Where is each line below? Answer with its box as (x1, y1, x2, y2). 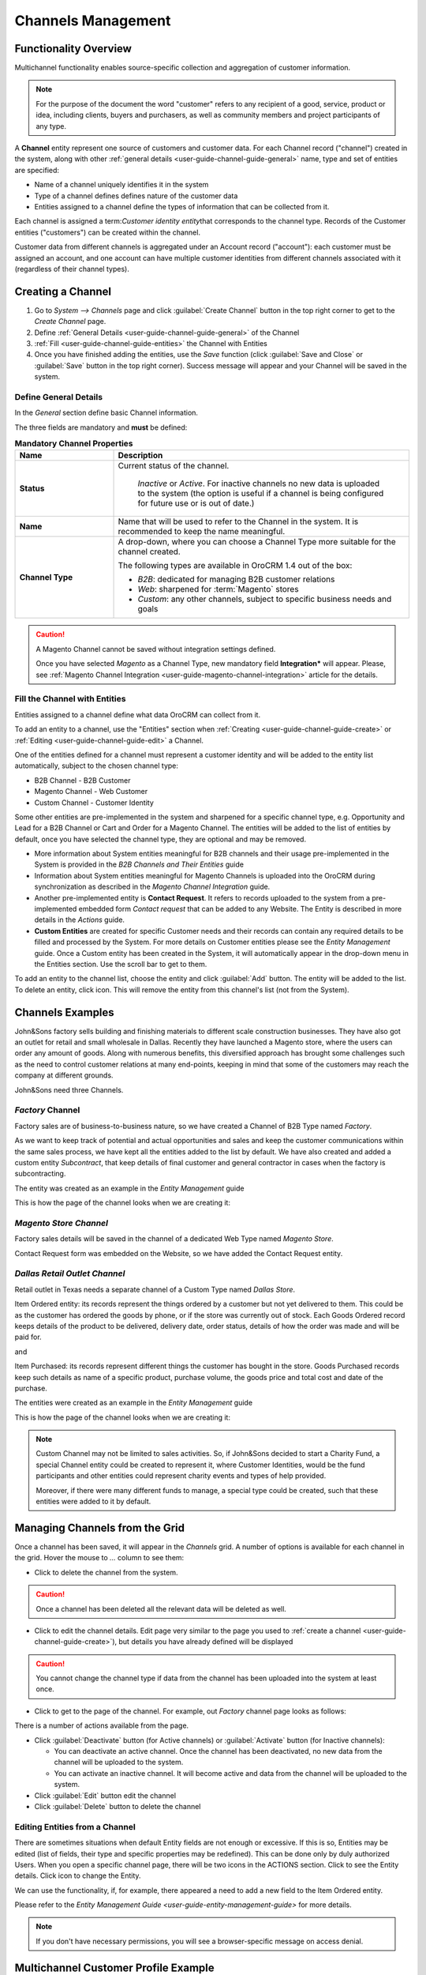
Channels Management (14, 12, 171, 29)
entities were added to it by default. (35, 1497, 151, 1507)
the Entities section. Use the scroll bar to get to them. (34, 959, 207, 969)
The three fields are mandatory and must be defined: (14, 423, 188, 432)
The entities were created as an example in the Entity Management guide (14, 1398, 252, 1408)
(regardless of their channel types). (14, 264, 129, 273)
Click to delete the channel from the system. (34, 1567, 178, 1577)
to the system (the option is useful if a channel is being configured (137, 488, 384, 499)
